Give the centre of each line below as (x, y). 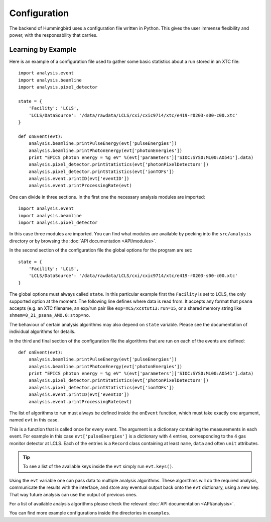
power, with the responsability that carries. (53, 35)
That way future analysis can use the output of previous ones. (73, 494)
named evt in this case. (34, 420)
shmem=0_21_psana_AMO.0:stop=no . (50, 315)
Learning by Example (43, 50)
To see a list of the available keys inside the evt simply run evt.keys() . (98, 466)
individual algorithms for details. (42, 331)
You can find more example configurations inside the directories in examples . (90, 513)
